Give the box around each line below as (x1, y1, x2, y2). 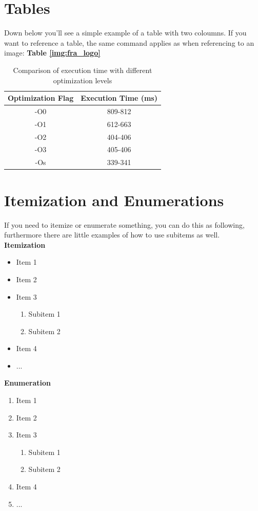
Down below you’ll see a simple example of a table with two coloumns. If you (4, 27, 247, 38)
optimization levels (53, 75, 112, 85)
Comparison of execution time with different (13, 64, 152, 75)
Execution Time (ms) (81, 93, 157, 103)
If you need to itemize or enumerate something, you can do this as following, (4, 219, 245, 230)
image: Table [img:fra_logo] (4, 47, 101, 58)
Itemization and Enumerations (4, 189, 224, 210)
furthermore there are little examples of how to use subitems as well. (4, 229, 220, 240)
